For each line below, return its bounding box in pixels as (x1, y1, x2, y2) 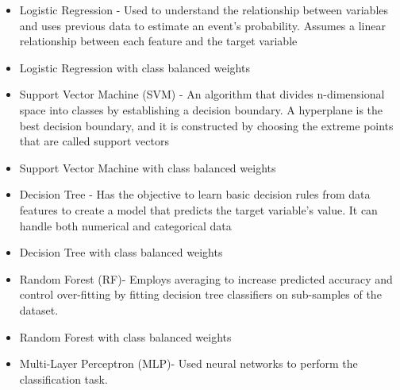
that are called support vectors (19, 133, 169, 149)
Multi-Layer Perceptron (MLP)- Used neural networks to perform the (19, 355, 358, 372)
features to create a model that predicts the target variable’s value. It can (19, 201, 378, 218)
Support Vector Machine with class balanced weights (19, 159, 276, 176)
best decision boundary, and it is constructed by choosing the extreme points (19, 117, 394, 133)
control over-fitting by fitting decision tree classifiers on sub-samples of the (19, 286, 382, 303)
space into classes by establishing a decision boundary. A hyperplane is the (19, 101, 383, 118)
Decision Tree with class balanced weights (19, 244, 223, 261)
